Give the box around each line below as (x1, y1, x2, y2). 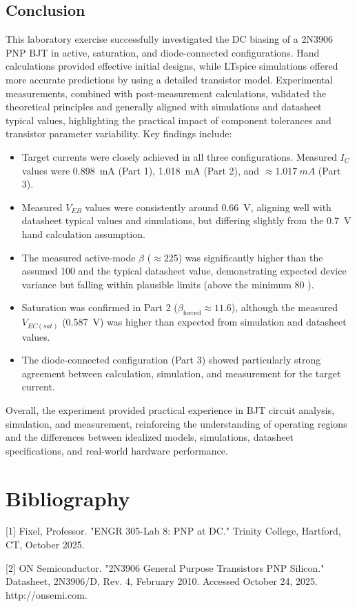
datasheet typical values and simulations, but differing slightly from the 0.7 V (21, 213, 351, 228)
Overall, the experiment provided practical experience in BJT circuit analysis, (6, 402, 335, 417)
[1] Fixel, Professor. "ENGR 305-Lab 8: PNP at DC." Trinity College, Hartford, (6, 524, 341, 538)
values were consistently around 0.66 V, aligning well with (85, 199, 331, 214)
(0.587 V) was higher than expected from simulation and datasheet (62, 315, 347, 329)
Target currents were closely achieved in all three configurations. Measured (21, 149, 337, 163)
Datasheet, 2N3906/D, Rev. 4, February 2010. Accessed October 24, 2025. (6, 574, 318, 588)
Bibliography (6, 484, 130, 512)
